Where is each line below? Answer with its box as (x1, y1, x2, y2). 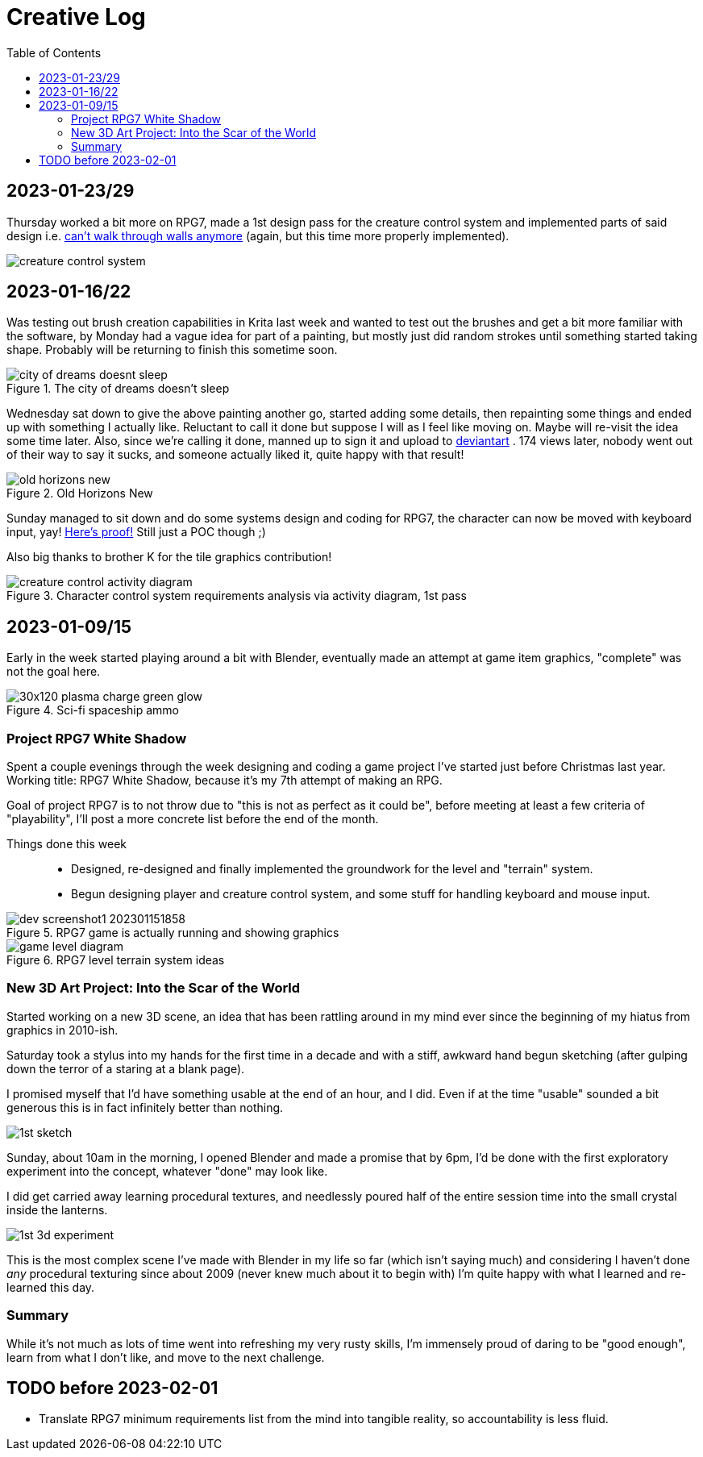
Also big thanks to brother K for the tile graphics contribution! (6, 550, 332, 564)
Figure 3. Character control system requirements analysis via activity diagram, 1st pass (6, 589, 467, 603)
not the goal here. (6, 664, 101, 679)
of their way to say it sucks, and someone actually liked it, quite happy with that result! (6, 448, 464, 462)
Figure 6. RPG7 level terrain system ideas (6, 953, 225, 968)
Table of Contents (6, 45, 102, 60)
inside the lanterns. (6, 1202, 108, 1217)
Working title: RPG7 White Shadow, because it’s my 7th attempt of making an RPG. (6, 773, 443, 788)
